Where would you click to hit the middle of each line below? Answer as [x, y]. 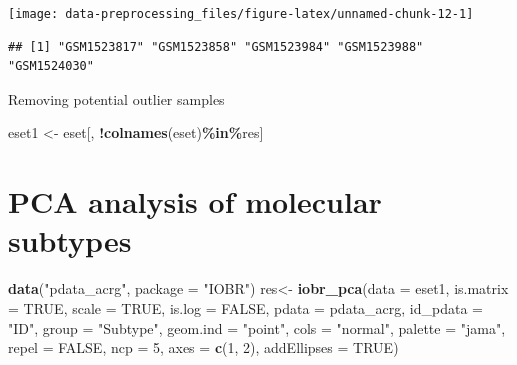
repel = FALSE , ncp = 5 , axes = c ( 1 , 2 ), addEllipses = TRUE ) [203, 347]
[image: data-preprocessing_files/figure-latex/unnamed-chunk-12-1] [241, 14]
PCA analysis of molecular [195, 201]
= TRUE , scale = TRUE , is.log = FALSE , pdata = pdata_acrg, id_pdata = [245, 307]
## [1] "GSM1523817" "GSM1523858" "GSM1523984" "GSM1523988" [216, 46]
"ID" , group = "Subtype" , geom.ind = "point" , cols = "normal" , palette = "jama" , [257, 327]
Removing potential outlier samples [116, 98]
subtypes [70, 240]
